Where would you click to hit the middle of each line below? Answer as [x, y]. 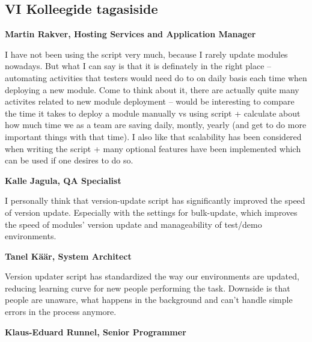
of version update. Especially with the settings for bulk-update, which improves [151, 212]
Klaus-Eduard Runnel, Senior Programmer [96, 331]
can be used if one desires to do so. [69, 160]
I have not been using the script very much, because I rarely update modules [146, 54]
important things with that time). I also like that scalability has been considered [153, 136]
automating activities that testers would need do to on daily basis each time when [156, 77]
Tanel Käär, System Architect [68, 256]
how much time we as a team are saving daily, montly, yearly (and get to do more [156, 125]
